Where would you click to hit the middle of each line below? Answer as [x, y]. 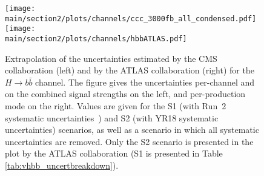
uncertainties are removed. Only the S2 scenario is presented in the [129, 141]
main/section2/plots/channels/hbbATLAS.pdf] [96, 39]
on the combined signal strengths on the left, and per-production [125, 94]
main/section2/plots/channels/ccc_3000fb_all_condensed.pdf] [131, 19]
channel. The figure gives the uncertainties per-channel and [145, 82]
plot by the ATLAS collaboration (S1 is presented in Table [114, 153]
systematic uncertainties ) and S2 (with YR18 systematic [112, 117]
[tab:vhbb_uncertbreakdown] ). [62, 165]
